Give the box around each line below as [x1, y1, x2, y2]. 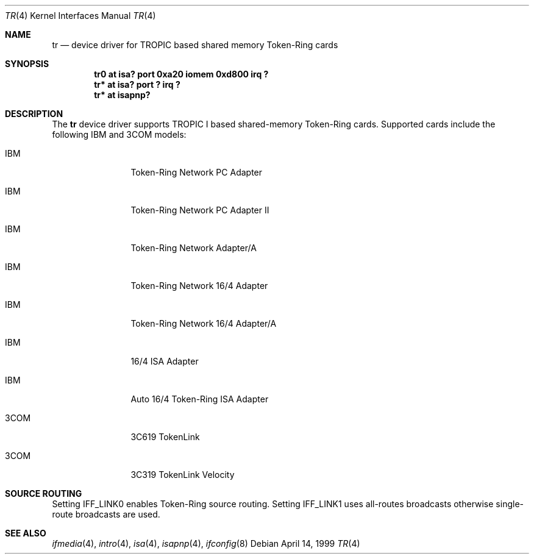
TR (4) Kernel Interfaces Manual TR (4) [5, 10, 156, 21]
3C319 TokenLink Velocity [130, 469, 235, 480]
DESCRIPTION [5, 109, 63, 119]
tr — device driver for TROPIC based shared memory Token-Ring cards [52, 40, 338, 50]
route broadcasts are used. [52, 509, 160, 519]
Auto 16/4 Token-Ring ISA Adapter [130, 394, 269, 404]
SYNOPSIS [5, 59, 49, 69]
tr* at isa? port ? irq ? [94, 79, 180, 90]
